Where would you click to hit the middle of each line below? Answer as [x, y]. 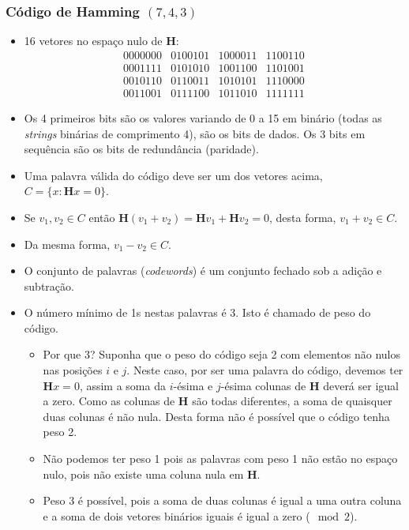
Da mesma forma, [67, 244]
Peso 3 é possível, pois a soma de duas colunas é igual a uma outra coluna [222, 500]
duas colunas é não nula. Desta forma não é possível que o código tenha [216, 416]
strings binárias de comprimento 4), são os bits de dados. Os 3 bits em [195, 133]
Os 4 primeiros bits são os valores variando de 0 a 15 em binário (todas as [203, 117]
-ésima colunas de [263, 385]
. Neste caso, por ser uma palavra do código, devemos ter [265, 370]
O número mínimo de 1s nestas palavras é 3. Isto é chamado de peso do [197, 312]
